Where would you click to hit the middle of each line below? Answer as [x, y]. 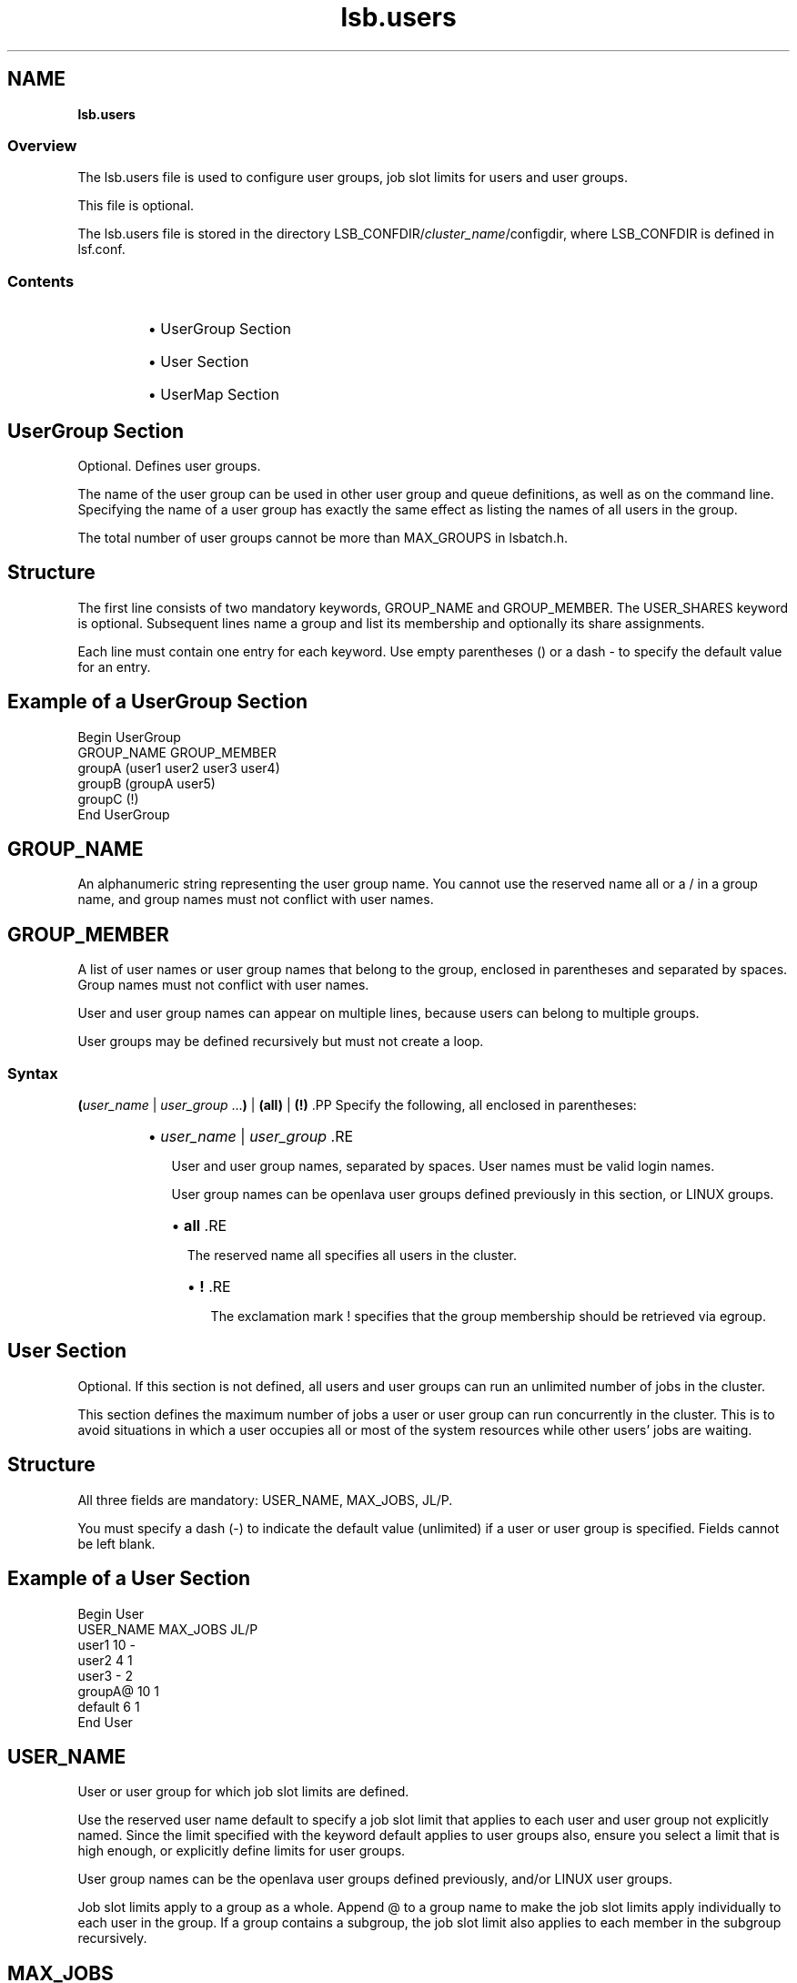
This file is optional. [136, 206]
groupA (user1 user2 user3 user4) [179, 768]
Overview [42, 145]
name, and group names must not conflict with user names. [256, 900]
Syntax [33, 1073]
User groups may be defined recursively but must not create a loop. [281, 1042]
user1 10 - [107, 1644]
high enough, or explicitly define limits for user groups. [242, 1851]
